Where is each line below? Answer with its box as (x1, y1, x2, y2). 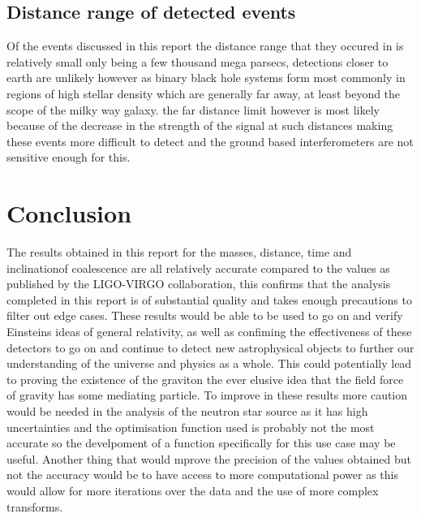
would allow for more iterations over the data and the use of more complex (6, 481, 379, 499)
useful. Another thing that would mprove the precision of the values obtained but (6, 450, 411, 467)
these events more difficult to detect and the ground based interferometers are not (6, 132, 414, 149)
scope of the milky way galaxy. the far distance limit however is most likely (6, 101, 380, 118)
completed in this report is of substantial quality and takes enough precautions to (6, 291, 412, 308)
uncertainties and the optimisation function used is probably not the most (6, 418, 375, 435)
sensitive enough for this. (6, 149, 131, 166)
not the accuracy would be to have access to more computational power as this (6, 466, 398, 483)
